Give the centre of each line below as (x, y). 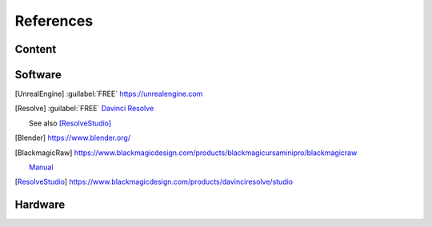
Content (36, 49)
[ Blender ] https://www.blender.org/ (73, 138)
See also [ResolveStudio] (70, 123)
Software (38, 75)
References (54, 21)
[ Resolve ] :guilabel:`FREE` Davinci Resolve (84, 109)
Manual (41, 167)
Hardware (40, 205)
